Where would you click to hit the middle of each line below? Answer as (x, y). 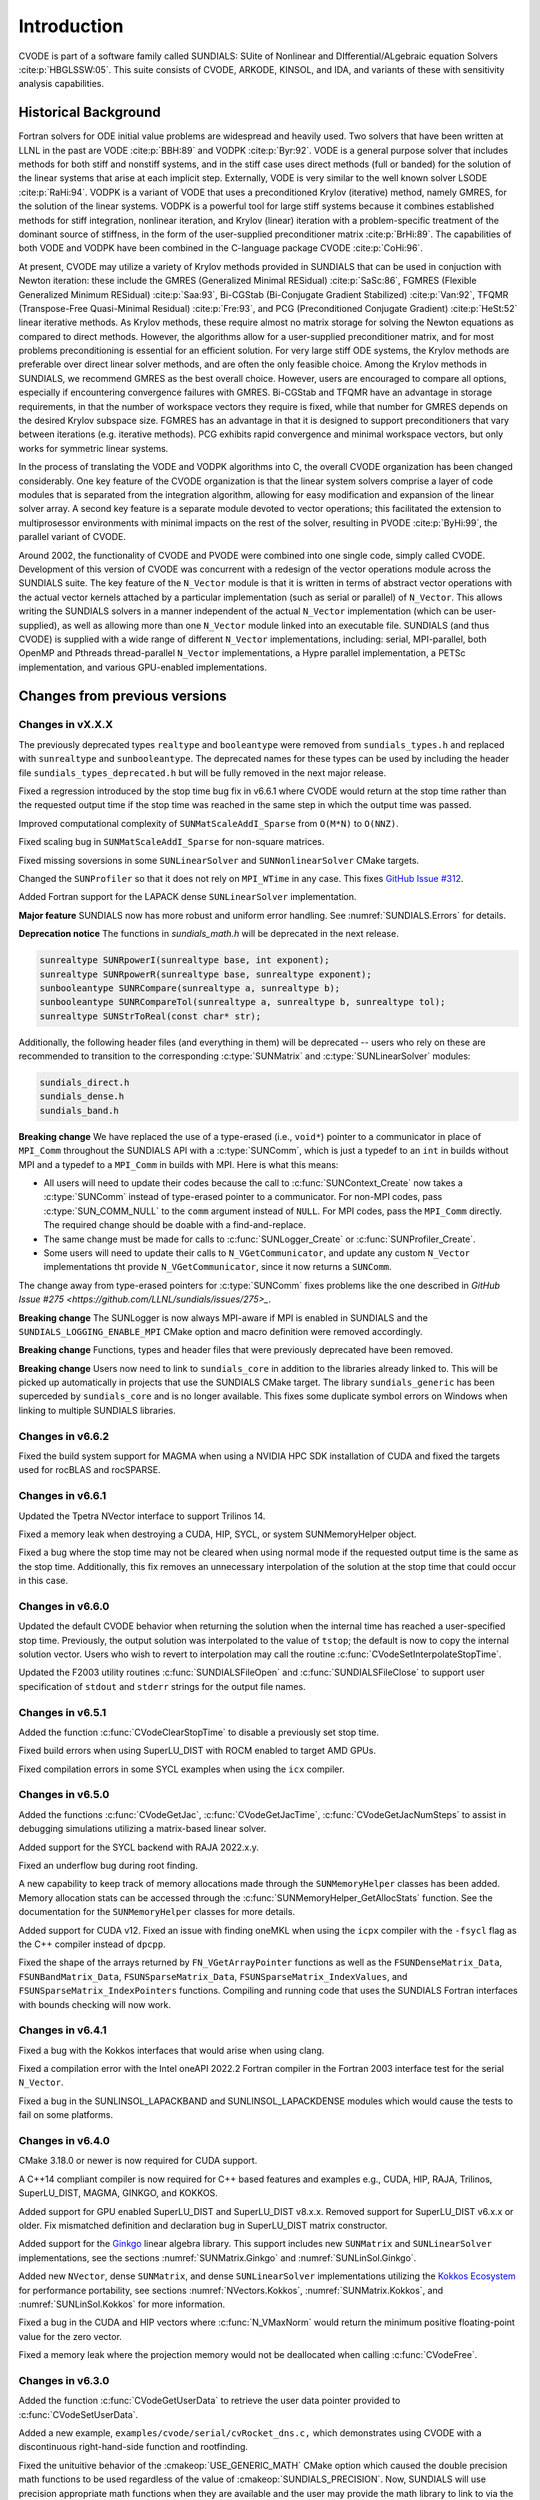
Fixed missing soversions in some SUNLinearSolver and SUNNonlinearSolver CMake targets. (219, 860)
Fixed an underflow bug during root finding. (108, 1866)
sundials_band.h (79, 1110)
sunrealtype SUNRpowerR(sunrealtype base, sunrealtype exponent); (205, 974)
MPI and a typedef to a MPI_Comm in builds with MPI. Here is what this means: (178, 1164)
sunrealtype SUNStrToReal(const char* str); (150, 1016)
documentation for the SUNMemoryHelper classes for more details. (156, 1912)
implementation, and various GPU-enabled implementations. (142, 667)
